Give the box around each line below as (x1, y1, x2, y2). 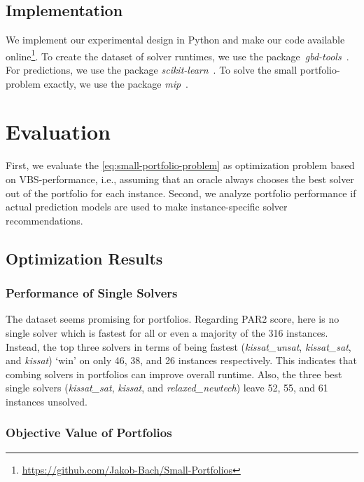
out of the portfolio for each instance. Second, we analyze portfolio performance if (6, 185, 356, 200)
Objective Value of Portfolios (6, 424, 172, 441)
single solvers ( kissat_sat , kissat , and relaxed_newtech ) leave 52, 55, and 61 (6, 380, 328, 395)
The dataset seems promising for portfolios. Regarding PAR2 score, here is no (6, 312, 339, 326)
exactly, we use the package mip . (43, 76, 189, 91)
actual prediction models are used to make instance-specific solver (6, 199, 288, 214)
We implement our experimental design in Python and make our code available (6, 32, 345, 47)
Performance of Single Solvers (6, 284, 178, 302)
